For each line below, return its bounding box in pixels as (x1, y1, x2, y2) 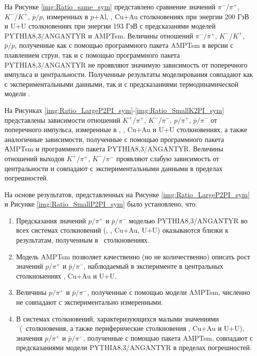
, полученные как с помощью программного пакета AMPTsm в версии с (15, 40, 233, 50)
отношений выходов (4, 153, 65, 163)
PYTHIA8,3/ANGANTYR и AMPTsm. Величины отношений (4, 30, 193, 40)
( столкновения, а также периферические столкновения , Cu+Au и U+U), (19, 323, 245, 333)
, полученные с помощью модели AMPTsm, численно (87, 287, 250, 297)
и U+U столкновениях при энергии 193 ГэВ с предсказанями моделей (4, 21, 216, 31)
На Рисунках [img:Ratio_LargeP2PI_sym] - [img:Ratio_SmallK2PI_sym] (4, 105, 224, 115)
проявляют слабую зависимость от (116, 153, 220, 163)
